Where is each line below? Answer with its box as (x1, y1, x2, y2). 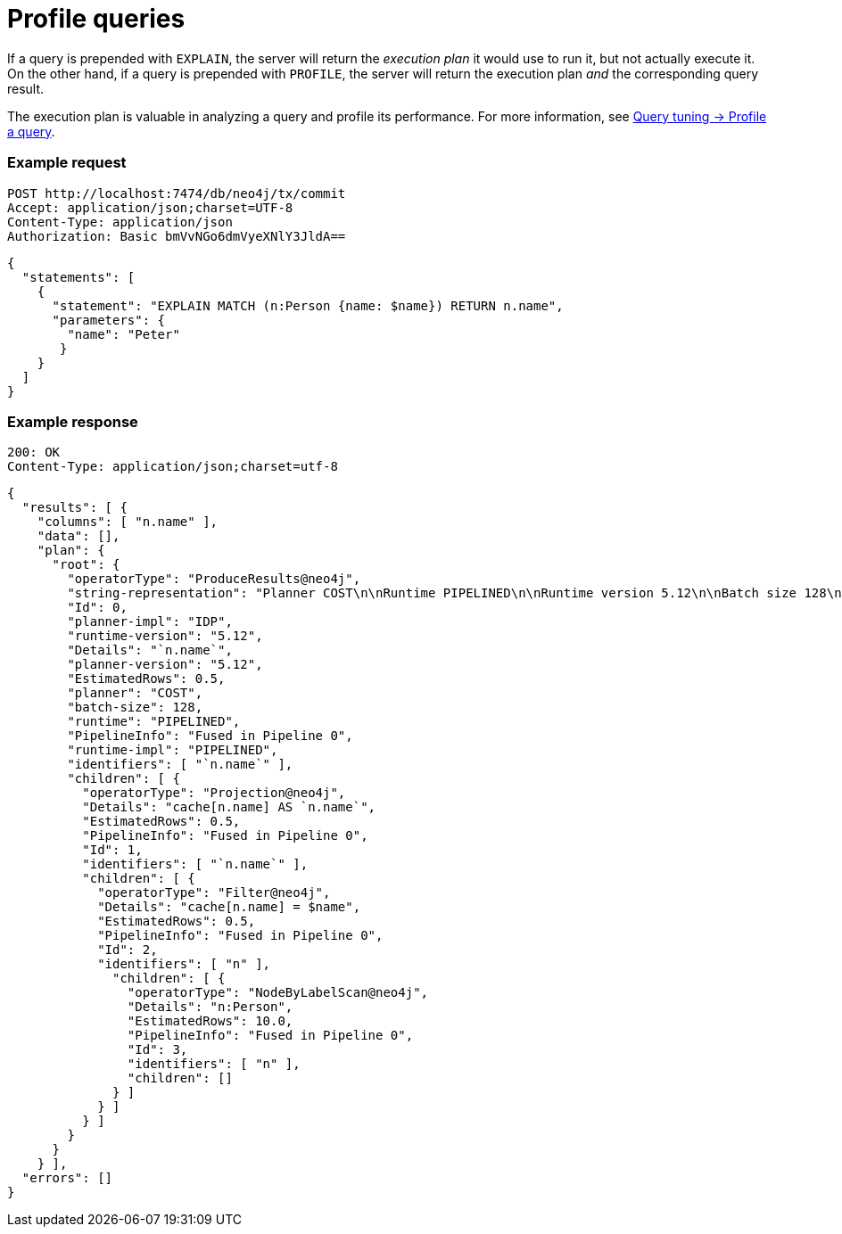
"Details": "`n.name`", (67, 643, 233, 658)
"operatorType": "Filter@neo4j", (97, 885, 331, 901)
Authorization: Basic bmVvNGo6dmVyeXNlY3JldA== (7, 228, 346, 243)
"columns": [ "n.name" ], (37, 514, 219, 530)
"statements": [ (21, 269, 136, 284)
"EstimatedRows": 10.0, (127, 1014, 293, 1029)
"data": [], (37, 529, 120, 544)
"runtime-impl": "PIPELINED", (67, 743, 278, 758)
